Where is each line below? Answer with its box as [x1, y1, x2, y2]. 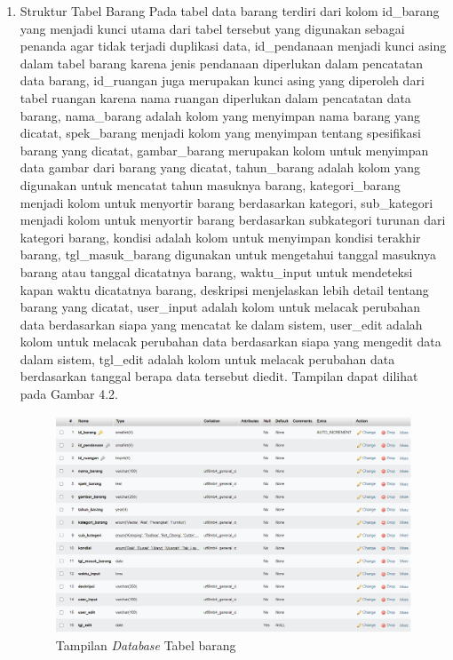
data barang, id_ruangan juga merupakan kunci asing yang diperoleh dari [20, 71, 425, 90]
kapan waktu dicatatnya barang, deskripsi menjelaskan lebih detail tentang [20, 280, 429, 298]
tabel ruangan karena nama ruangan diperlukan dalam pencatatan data [20, 88, 411, 107]
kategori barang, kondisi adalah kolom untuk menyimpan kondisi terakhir [20, 227, 421, 246]
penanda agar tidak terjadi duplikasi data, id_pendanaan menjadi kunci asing [20, 36, 447, 55]
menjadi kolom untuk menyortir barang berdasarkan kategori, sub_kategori [20, 193, 433, 211]
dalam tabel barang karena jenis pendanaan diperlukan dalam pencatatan [20, 53, 424, 72]
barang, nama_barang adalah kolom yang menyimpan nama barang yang [20, 106, 420, 124]
